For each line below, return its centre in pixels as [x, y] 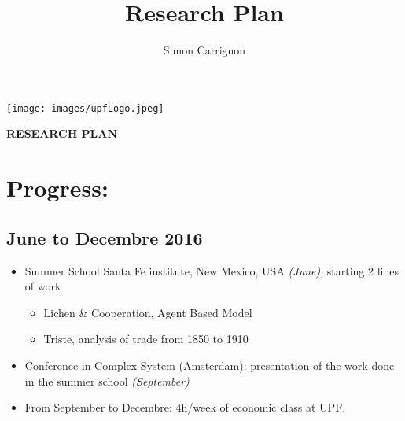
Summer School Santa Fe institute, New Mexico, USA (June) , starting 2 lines [212, 270]
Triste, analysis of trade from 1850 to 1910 [146, 339]
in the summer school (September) [107, 380]
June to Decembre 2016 [105, 237]
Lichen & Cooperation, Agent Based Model [148, 312]
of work [43, 286]
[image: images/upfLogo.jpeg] [85, 108]
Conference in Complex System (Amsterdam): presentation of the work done [210, 365]
